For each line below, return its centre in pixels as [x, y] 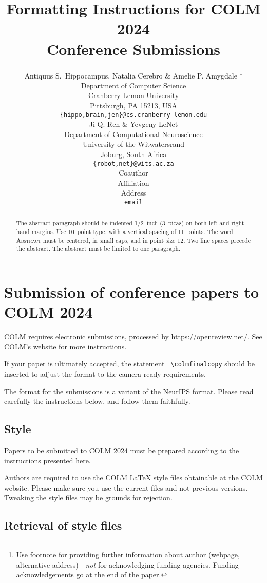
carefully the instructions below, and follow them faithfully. [97, 401]
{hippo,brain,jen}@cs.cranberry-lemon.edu [133, 115]
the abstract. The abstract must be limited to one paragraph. [98, 249]
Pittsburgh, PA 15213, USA [133, 105]
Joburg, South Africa [133, 154]
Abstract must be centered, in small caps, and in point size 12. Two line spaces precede [133, 240]
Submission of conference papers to [132, 292]
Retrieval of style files [63, 525]
